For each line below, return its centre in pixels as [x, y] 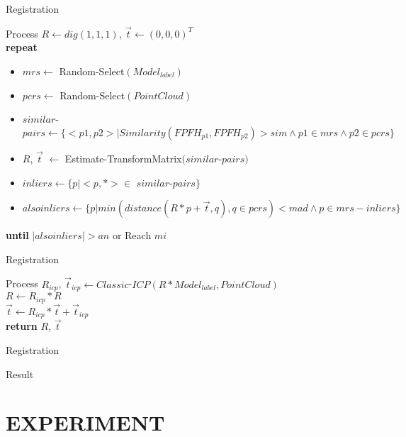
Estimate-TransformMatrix [123, 158]
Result [20, 374]
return [22, 326]
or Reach [132, 235]
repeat [22, 47]
